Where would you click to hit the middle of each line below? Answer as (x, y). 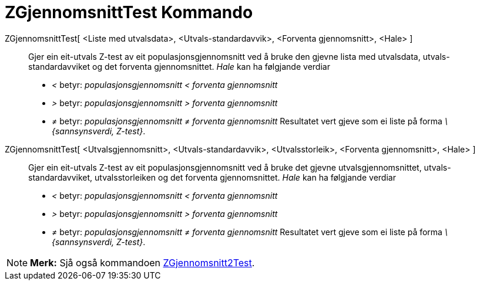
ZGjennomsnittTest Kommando (129, 12)
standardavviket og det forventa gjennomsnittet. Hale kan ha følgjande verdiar (179, 66)
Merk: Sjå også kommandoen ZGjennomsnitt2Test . (142, 262)
